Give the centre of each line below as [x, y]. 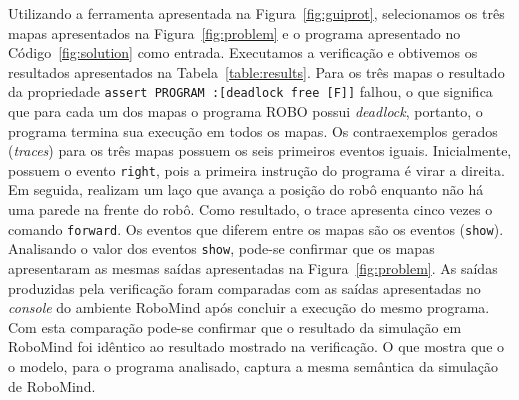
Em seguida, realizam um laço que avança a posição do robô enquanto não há [246, 189]
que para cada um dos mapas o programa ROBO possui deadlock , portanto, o [245, 111]
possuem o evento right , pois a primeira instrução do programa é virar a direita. [256, 169]
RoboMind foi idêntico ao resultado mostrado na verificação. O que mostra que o [256, 346]
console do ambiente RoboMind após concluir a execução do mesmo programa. [249, 307]
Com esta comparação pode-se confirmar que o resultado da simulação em [235, 326]
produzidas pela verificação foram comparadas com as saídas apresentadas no [244, 287]
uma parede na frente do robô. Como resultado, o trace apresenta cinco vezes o [250, 209]
